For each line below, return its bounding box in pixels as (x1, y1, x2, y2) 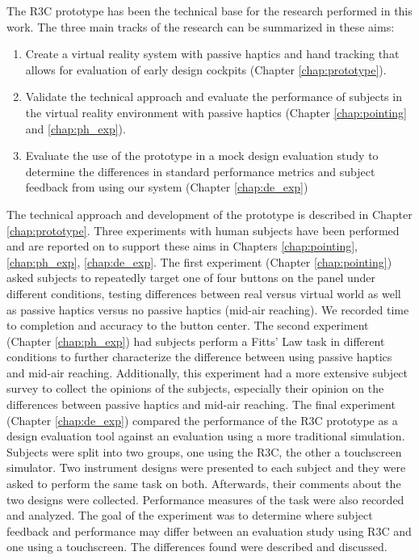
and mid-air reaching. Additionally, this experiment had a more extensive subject (6, 364, 409, 381)
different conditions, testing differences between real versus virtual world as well (6, 284, 401, 301)
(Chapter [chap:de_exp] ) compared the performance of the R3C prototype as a (6, 411, 398, 428)
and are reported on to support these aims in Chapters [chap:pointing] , (6, 238, 358, 255)
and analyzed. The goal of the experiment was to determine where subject (6, 507, 373, 524)
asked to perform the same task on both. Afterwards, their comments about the (6, 475, 401, 492)
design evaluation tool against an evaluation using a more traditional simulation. (6, 427, 405, 444)
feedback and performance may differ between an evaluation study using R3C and (6, 522, 412, 539)
